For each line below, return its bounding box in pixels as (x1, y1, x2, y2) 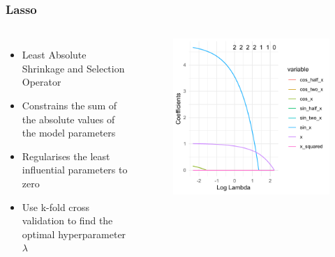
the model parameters (22, 125, 116, 140)
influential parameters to (22, 162, 128, 177)
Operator (22, 75, 61, 89)
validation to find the (22, 213, 113, 228)
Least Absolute (22, 47, 87, 62)
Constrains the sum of (22, 98, 117, 112)
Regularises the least (22, 148, 110, 163)
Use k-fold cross (22, 199, 90, 214)
